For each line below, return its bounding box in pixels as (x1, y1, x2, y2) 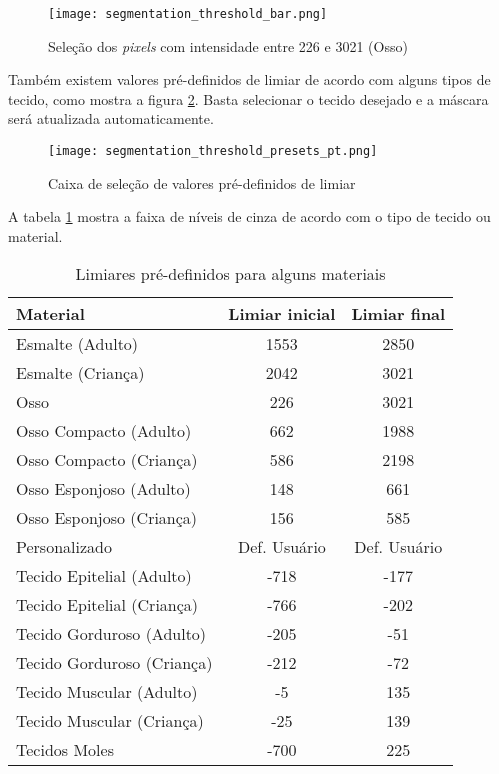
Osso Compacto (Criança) (16, 448, 198, 472)
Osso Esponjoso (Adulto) (16, 477, 191, 501)
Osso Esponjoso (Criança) (16, 506, 198, 530)
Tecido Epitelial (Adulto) (16, 564, 192, 588)
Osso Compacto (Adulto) (16, 419, 192, 443)
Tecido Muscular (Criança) (16, 709, 204, 733)
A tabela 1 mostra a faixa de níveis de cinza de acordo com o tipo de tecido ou (8, 206, 491, 227)
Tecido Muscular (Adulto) (16, 680, 198, 704)
